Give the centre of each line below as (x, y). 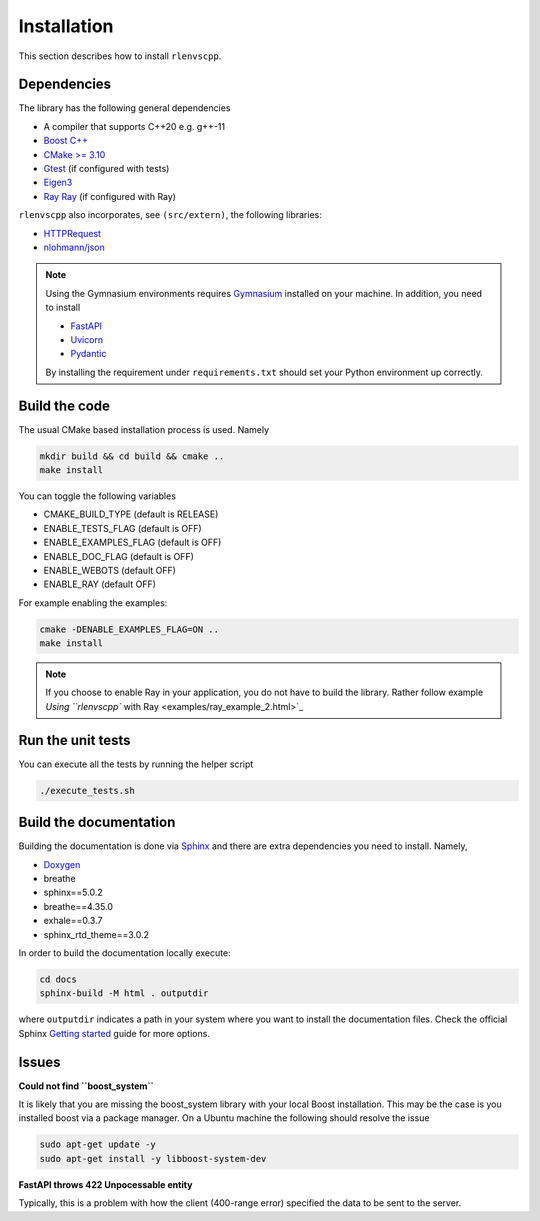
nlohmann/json (74, 247)
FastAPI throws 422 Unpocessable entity (105, 1184)
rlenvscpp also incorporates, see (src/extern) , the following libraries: (170, 215)
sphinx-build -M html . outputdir (124, 993)
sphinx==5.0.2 (73, 892)
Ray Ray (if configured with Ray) (110, 196)
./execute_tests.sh (87, 790)
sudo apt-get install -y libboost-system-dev (153, 1158)
